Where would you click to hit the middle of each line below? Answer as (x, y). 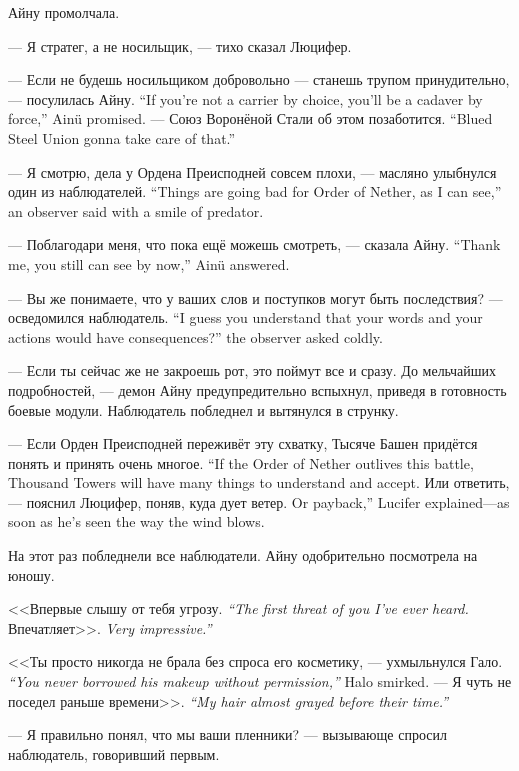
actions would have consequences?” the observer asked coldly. (195, 336)
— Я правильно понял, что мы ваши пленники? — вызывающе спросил (227, 734)
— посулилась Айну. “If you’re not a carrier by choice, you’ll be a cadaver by (245, 98)
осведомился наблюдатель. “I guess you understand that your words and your (245, 317)
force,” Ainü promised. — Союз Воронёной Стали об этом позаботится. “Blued (250, 118)
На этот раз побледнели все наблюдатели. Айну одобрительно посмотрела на (243, 555)
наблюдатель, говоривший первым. (114, 753)
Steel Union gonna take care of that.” (122, 137)
